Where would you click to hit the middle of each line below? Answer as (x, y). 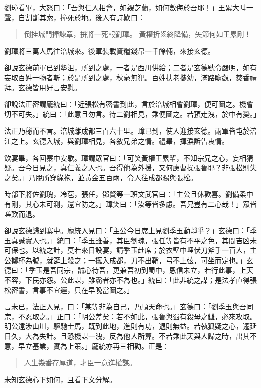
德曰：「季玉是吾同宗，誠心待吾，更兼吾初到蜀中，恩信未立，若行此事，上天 (129, 270)
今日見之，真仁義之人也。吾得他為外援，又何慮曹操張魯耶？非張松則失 (141, 167)
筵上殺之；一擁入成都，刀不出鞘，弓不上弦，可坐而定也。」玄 (153, 260)
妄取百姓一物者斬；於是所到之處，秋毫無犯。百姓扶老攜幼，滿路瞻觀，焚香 (127, 77)
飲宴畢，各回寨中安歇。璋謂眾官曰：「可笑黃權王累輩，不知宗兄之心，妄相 (125, 157)
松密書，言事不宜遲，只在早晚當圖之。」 (69, 289)
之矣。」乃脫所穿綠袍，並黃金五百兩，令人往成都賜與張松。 (101, 177)
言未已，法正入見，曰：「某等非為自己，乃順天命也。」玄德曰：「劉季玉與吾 (125, 306)
